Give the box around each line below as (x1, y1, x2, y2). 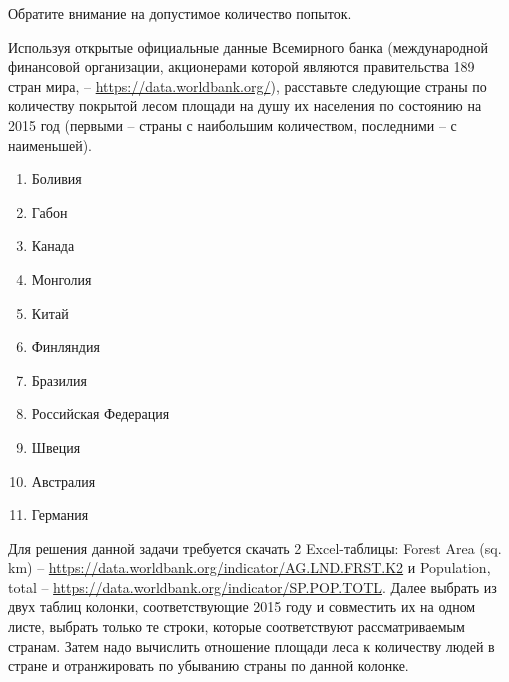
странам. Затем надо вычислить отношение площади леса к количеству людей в (8, 635, 495, 656)
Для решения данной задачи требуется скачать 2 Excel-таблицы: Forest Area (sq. (8, 537, 502, 558)
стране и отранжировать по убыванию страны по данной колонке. (8, 655, 409, 676)
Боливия (31, 168, 82, 189)
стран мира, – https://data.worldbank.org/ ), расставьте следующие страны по (8, 75, 487, 96)
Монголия (31, 268, 92, 289)
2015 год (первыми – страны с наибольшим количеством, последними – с (8, 114, 457, 135)
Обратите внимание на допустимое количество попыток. (8, 3, 352, 23)
